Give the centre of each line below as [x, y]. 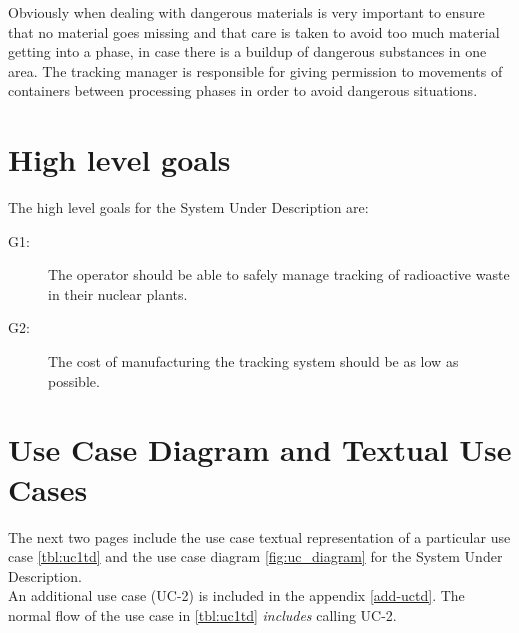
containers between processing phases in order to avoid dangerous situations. [243, 90]
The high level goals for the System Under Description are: [188, 207]
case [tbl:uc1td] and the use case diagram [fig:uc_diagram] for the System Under [255, 556]
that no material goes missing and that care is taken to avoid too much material [254, 31]
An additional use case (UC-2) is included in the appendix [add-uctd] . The [236, 595]
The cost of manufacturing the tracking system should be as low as [253, 361]
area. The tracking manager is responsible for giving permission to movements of [255, 70]
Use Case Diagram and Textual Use [260, 449]
